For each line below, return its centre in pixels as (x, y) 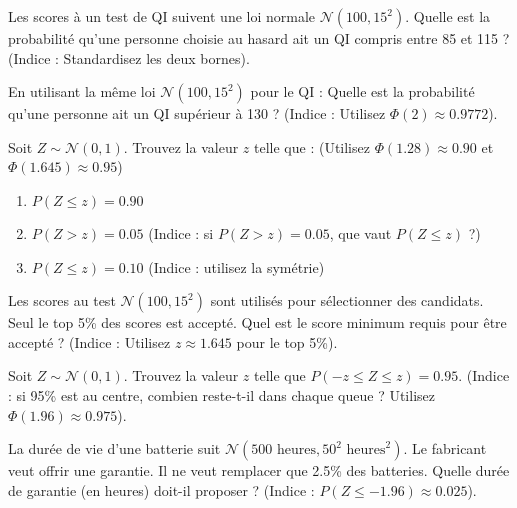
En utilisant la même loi (82, 91)
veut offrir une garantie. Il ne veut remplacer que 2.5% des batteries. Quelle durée (259, 470)
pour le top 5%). (287, 341)
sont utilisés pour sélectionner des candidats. (347, 300)
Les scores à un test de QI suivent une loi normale (162, 16)
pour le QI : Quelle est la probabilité (362, 91)
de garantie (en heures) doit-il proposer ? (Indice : (161, 489)
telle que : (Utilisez (312, 146)
